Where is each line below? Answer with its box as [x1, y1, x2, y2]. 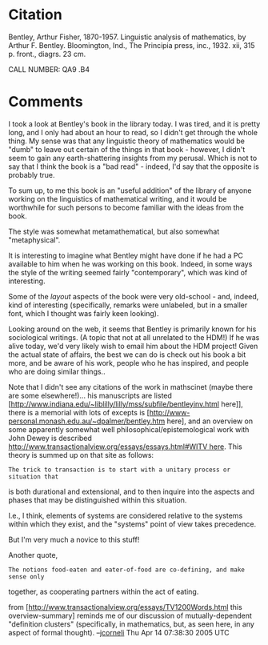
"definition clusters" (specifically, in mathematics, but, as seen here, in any [8, 619, 254, 629]
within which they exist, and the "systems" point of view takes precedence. [8, 519, 257, 529]
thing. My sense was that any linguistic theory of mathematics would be [8, 136, 246, 146]
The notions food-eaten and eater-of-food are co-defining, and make [8, 566, 246, 574]
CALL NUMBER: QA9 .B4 [8, 64, 90, 74]
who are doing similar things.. [8, 367, 106, 376]
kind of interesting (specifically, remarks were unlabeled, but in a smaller [8, 300, 248, 310]
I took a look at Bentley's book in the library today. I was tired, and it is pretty [8, 118, 261, 129]
